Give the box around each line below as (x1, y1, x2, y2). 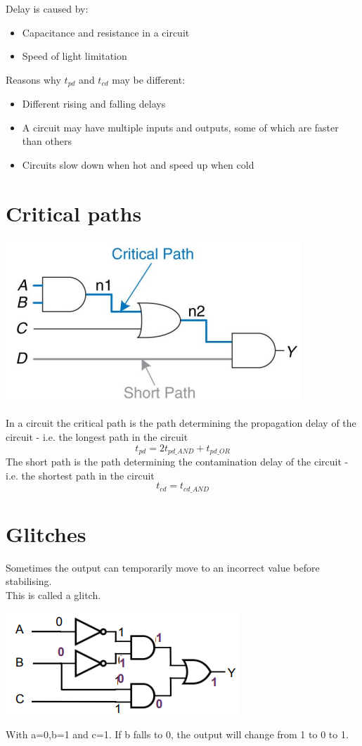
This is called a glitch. (6, 587, 101, 602)
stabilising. (6, 574, 52, 589)
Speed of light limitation (22, 49, 127, 63)
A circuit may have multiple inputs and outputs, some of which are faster (22, 120, 339, 134)
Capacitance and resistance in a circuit (22, 25, 190, 39)
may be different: (112, 72, 186, 86)
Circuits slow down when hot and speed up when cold (22, 157, 254, 172)
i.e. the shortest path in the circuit (6, 468, 155, 482)
